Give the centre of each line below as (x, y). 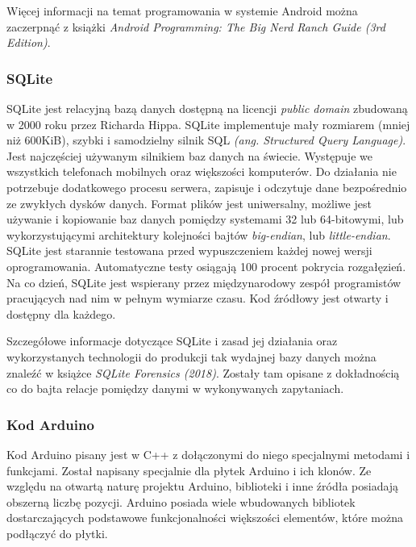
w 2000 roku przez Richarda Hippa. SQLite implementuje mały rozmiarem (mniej (208, 124)
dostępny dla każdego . (61, 313)
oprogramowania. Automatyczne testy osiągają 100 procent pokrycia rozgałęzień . (206, 266)
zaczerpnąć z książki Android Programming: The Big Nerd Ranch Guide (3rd (196, 26)
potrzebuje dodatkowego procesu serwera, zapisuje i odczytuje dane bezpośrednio (207, 187)
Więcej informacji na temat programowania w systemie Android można (182, 10)
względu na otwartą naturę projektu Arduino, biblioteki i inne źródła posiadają (203, 486)
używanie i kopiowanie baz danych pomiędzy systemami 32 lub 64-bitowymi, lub (205, 219)
